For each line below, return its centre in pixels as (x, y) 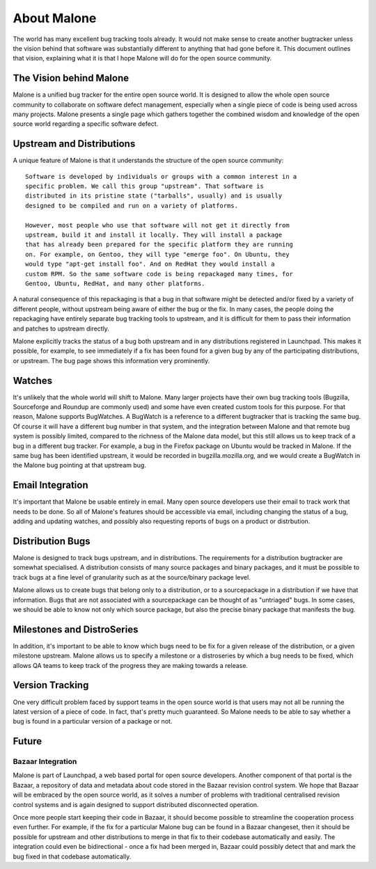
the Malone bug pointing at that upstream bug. (79, 465)
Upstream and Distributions (74, 144)
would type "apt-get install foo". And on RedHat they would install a (150, 264)
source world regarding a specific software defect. (86, 124)
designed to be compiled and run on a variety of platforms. (132, 206)
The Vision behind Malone (71, 78)
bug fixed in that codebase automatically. (72, 856)
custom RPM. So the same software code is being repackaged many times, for (159, 274)
